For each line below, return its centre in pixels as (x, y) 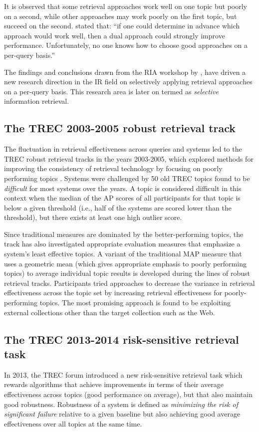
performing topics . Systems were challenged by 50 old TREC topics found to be (127, 178)
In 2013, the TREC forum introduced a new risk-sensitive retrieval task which (123, 374)
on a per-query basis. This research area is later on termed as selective (111, 91)
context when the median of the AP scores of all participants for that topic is (122, 198)
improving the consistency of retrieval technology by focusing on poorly (113, 168)
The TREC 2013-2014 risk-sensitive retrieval (122, 339)
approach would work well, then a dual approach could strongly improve (115, 35)
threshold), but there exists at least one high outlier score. (93, 217)
